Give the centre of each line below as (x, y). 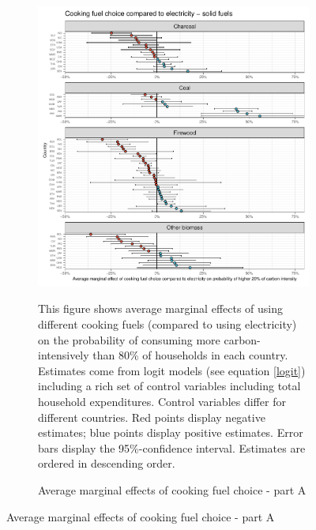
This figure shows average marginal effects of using (161, 308)
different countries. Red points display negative (152, 417)
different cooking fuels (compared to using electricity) (167, 324)
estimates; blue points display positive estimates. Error (171, 432)
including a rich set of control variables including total (169, 386)
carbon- (242, 339)
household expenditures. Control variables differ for (162, 402)
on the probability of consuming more (129, 339)
